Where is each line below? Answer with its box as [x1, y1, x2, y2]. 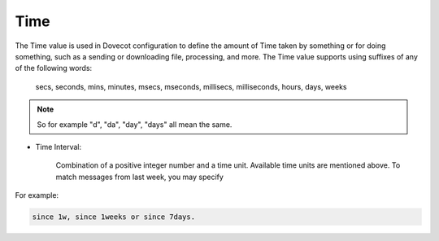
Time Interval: [35, 142, 82, 151]
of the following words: [15, 64, 93, 73]
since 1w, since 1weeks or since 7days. [32, 213, 195, 221]
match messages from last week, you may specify [55, 172, 224, 182]
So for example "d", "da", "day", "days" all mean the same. [37, 119, 233, 129]
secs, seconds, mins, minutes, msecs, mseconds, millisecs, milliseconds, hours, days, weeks [35, 81, 347, 91]
